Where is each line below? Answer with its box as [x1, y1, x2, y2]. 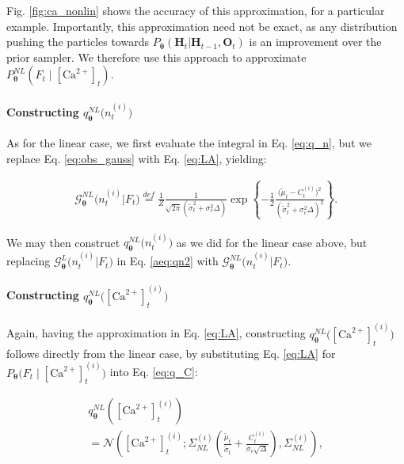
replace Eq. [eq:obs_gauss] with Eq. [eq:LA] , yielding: [6, 150, 267, 166]
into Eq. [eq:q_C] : [109, 363, 198, 380]
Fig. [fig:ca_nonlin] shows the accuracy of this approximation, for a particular [6, 2, 385, 18]
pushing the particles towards [6, 33, 149, 50]
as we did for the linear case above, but [176, 234, 368, 250]
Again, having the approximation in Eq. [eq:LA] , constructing [6, 325, 306, 341]
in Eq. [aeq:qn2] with [116, 253, 219, 269]
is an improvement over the [249, 33, 382, 50]
